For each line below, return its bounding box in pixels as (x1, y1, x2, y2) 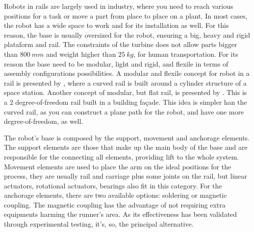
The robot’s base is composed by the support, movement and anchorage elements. (4, 132, 250, 142)
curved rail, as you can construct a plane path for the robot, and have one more (4, 106, 244, 116)
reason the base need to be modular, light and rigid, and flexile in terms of (4, 58, 229, 69)
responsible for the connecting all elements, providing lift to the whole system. (4, 151, 239, 162)
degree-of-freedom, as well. (4, 116, 83, 126)
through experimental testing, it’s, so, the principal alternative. (4, 219, 194, 229)
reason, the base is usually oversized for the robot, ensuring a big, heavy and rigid (4, 29, 250, 40)
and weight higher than (46, 48, 116, 59)
